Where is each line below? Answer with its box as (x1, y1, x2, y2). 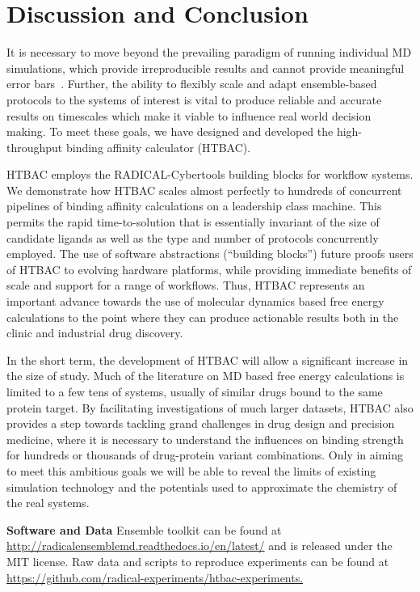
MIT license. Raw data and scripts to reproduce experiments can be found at (6, 552, 389, 569)
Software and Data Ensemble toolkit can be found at (6, 521, 282, 538)
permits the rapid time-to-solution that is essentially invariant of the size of (6, 214, 380, 230)
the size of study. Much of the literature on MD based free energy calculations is (6, 367, 405, 384)
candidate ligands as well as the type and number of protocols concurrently (6, 229, 379, 246)
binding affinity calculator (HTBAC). (65, 138, 251, 155)
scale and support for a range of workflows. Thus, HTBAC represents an (6, 277, 365, 294)
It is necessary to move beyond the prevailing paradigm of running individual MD (6, 44, 412, 61)
